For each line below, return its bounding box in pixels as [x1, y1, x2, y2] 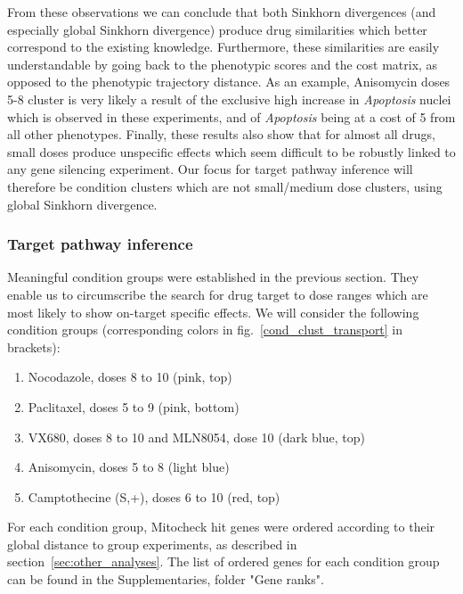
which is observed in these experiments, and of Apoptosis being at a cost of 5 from [7, 107, 456, 126]
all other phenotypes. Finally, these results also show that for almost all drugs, [7, 125, 435, 144]
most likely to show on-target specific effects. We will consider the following [7, 302, 419, 321]
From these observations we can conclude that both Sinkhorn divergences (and [7, 3, 436, 21]
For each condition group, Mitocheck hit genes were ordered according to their [7, 517, 435, 536]
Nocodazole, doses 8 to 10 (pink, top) [28, 367, 232, 386]
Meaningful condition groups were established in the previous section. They [7, 268, 419, 286]
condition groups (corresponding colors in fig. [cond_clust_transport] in [7, 320, 403, 339]
